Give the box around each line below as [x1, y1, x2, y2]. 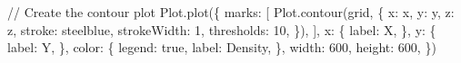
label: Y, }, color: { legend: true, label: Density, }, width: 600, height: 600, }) [7, 38, 436, 57]
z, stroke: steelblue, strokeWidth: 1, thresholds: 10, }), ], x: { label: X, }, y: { [7, 20, 436, 39]
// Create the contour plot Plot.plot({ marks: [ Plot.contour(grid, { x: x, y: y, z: [7, 3, 455, 21]
